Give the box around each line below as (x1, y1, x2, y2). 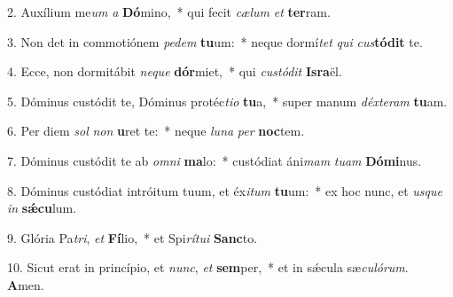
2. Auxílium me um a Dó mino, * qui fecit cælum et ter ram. (7, 3, 331, 20)
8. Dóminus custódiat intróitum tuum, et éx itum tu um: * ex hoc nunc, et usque (7, 181, 442, 199)
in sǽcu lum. (7, 199, 77, 217)
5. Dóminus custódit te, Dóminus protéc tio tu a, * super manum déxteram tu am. (7, 91, 448, 110)
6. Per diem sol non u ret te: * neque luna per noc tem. (7, 121, 305, 140)
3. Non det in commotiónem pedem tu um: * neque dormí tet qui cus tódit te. (7, 32, 423, 51)
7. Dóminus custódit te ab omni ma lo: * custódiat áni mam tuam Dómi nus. (7, 151, 422, 169)
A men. (7, 275, 44, 293)
